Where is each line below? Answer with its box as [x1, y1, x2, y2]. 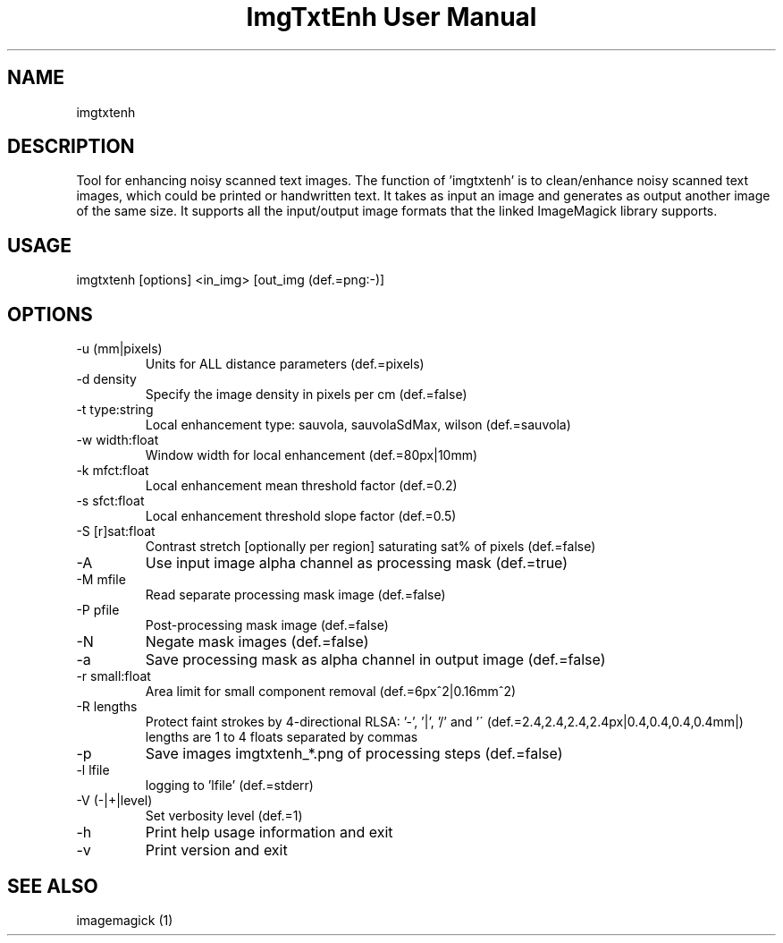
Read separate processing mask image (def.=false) [145, 587, 446, 603]
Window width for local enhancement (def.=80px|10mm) [145, 447, 478, 463]
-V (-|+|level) [76, 793, 153, 809]
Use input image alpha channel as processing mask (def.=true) [145, 554, 568, 573]
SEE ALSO [7, 874, 98, 897]
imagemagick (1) [76, 912, 173, 928]
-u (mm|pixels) [76, 341, 163, 357]
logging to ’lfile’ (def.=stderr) [145, 777, 314, 794]
